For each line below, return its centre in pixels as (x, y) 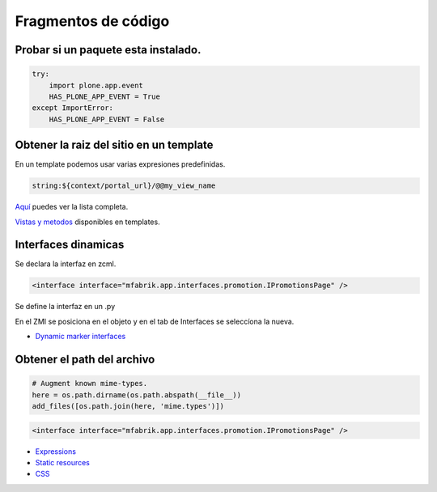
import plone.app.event (96, 85)
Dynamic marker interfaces (81, 337)
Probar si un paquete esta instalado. (108, 50)
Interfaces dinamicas (70, 245)
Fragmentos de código (92, 21)
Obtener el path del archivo (85, 360)
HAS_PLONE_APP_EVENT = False (107, 119)
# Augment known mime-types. (90, 384)
